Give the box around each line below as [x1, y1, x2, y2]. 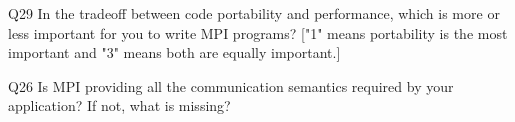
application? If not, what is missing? [8, 95, 231, 116]
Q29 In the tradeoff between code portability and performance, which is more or [8, 3, 500, 23]
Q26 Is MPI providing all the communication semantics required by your [8, 75, 454, 96]
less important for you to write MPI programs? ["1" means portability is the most [8, 22, 508, 43]
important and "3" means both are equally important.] [8, 42, 341, 63]
